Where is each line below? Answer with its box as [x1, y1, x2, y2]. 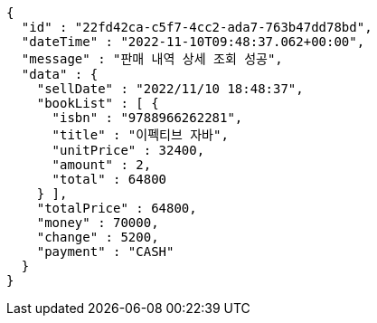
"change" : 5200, [36, 230, 159, 244]
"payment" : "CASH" [36, 244, 174, 259]
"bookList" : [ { [36, 96, 159, 110]
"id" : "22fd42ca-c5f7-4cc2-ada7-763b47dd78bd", [21, 20, 372, 34]
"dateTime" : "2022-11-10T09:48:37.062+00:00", [21, 34, 365, 49]
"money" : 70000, [36, 215, 159, 230]
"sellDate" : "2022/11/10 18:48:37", [36, 81, 304, 96]
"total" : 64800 [52, 172, 167, 186]
